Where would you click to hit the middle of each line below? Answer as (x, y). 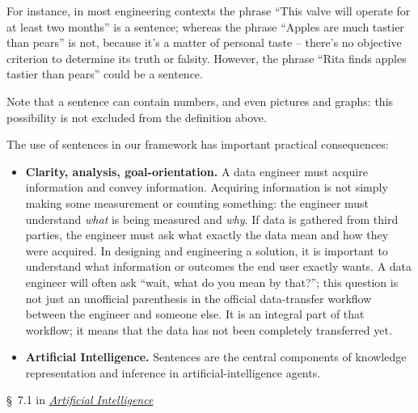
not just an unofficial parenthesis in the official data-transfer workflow (198, 298)
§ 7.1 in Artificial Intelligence (80, 400)
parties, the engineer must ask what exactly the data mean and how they (207, 235)
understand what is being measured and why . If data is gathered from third (212, 219)
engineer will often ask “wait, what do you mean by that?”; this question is (212, 282)
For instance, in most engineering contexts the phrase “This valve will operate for (209, 11)
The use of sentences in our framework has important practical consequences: (198, 144)
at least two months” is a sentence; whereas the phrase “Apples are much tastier (205, 26)
